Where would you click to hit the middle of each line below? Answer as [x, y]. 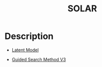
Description [29, 36]
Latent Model [25, 50]
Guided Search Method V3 [39, 59]
